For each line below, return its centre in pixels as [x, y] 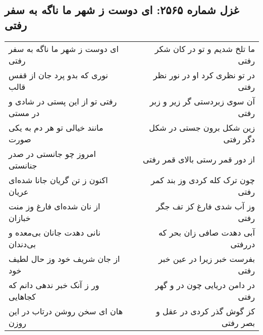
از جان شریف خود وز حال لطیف [64, 258]
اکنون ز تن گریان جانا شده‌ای [58, 180]
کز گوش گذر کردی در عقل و [205, 311]
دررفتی [243, 244]
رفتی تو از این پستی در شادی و [63, 101]
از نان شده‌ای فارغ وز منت [55, 206]
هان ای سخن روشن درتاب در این [66, 311]
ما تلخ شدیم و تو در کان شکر [205, 48]
